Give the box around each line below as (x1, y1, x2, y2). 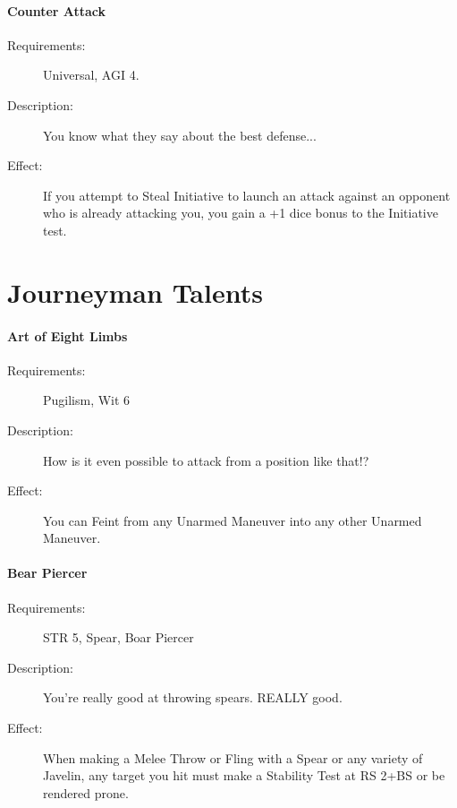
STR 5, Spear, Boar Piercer (43, 628, 194, 647)
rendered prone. (43, 783, 129, 802)
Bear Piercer (7, 563, 88, 582)
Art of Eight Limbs (7, 326, 128, 345)
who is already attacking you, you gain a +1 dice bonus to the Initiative (43, 203, 438, 222)
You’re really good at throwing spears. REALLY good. (43, 688, 343, 707)
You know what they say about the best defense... (43, 125, 317, 144)
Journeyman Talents (7, 273, 263, 310)
